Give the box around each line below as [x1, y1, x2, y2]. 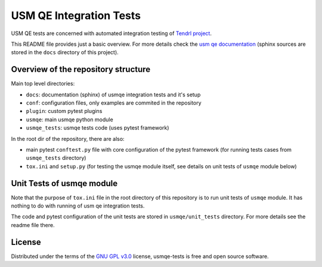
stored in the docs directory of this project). [11, 49, 119, 56]
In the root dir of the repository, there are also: [11, 135, 125, 142]
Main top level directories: [11, 80, 75, 87]
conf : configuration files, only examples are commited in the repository [26, 99, 202, 106]
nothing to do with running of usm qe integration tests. [11, 202, 145, 209]
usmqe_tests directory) [26, 155, 86, 162]
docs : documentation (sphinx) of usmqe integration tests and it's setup [26, 91, 201, 98]
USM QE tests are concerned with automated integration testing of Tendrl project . [11, 30, 212, 37]
